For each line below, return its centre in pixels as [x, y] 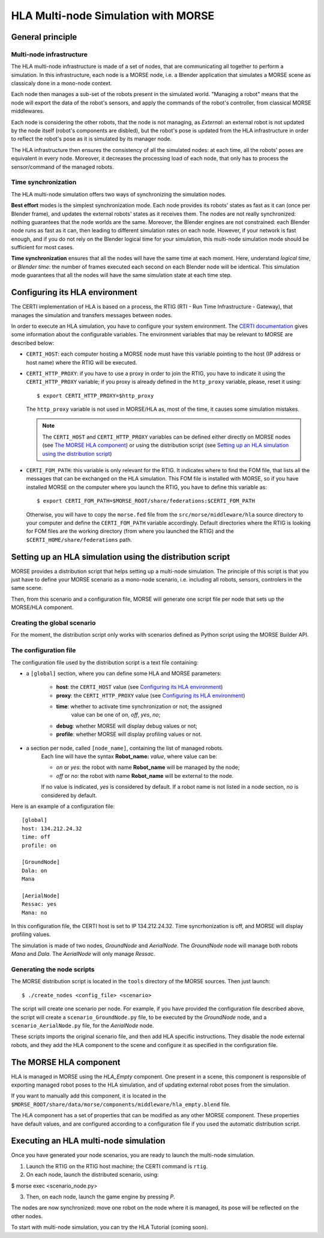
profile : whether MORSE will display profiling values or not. [129, 734]
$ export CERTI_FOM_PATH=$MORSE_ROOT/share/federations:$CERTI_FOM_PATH [146, 501]
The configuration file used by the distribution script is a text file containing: [105, 662]
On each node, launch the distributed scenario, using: [92, 1175]
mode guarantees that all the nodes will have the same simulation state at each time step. [121, 275]
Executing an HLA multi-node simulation [88, 1141]
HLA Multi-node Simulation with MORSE [113, 16]
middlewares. [28, 111]
